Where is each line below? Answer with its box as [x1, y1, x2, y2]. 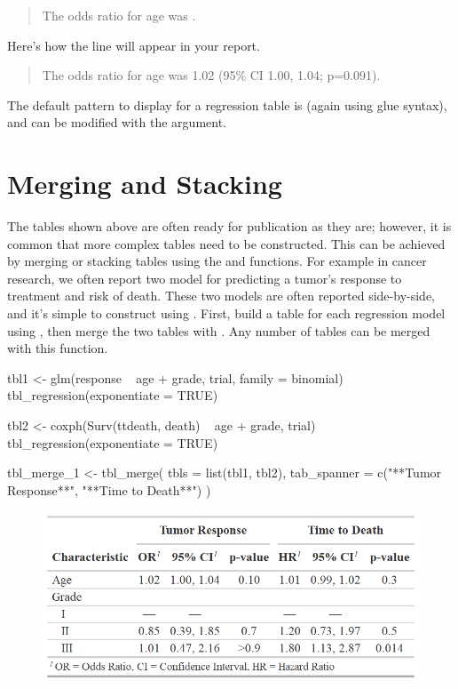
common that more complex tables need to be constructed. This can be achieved [7, 234, 446, 252]
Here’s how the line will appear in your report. [7, 36, 260, 54]
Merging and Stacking [7, 165, 282, 202]
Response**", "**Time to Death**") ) [7, 480, 211, 499]
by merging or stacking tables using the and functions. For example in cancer [7, 252, 427, 270]
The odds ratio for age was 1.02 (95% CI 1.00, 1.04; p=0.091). [42, 66, 381, 84]
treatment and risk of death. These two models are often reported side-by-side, [7, 286, 435, 305]
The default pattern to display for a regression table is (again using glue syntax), [7, 95, 447, 114]
